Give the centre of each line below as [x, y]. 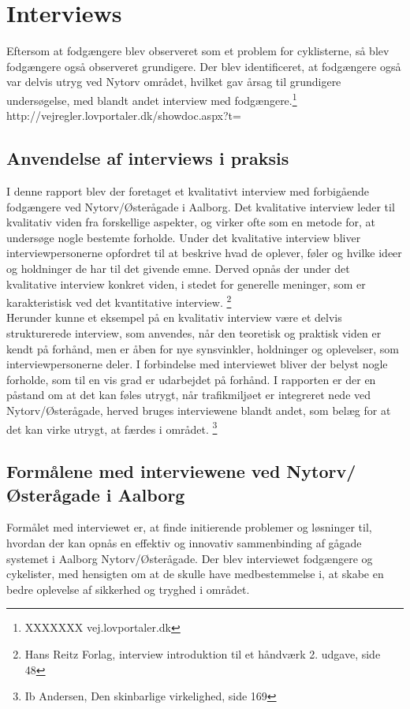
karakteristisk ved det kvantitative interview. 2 [119, 301]
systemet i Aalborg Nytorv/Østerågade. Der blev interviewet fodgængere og [190, 558]
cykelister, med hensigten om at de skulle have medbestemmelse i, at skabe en [195, 574]
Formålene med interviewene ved [143, 471]
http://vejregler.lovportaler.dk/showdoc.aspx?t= [124, 116]
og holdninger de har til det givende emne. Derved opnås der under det [178, 268]
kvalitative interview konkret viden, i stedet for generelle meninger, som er [186, 284]
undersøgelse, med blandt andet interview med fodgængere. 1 [152, 99]
